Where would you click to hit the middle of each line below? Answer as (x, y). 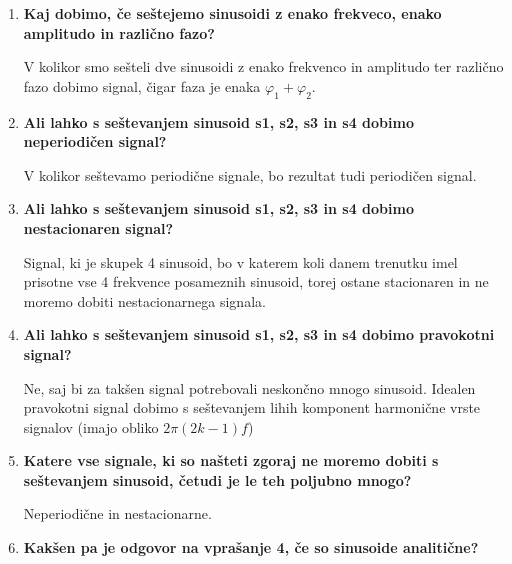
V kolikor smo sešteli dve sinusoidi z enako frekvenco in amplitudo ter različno (263, 66)
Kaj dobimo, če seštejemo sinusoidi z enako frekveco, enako (232, 13)
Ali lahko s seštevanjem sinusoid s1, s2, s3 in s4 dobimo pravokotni (259, 334)
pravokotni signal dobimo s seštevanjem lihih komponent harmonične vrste (252, 407)
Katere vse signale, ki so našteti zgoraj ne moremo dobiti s (231, 460)
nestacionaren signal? (98, 227)
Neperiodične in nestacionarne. (117, 513)
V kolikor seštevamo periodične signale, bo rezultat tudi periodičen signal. (250, 174)
